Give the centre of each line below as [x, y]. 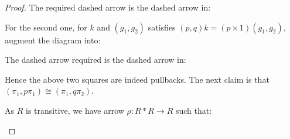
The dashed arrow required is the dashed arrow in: [95, 60]
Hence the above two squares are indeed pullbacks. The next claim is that [137, 79]
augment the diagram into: [53, 40]
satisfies [162, 27]
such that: [194, 110]
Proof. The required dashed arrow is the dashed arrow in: [108, 7]
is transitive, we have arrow [75, 110]
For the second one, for [46, 27]
